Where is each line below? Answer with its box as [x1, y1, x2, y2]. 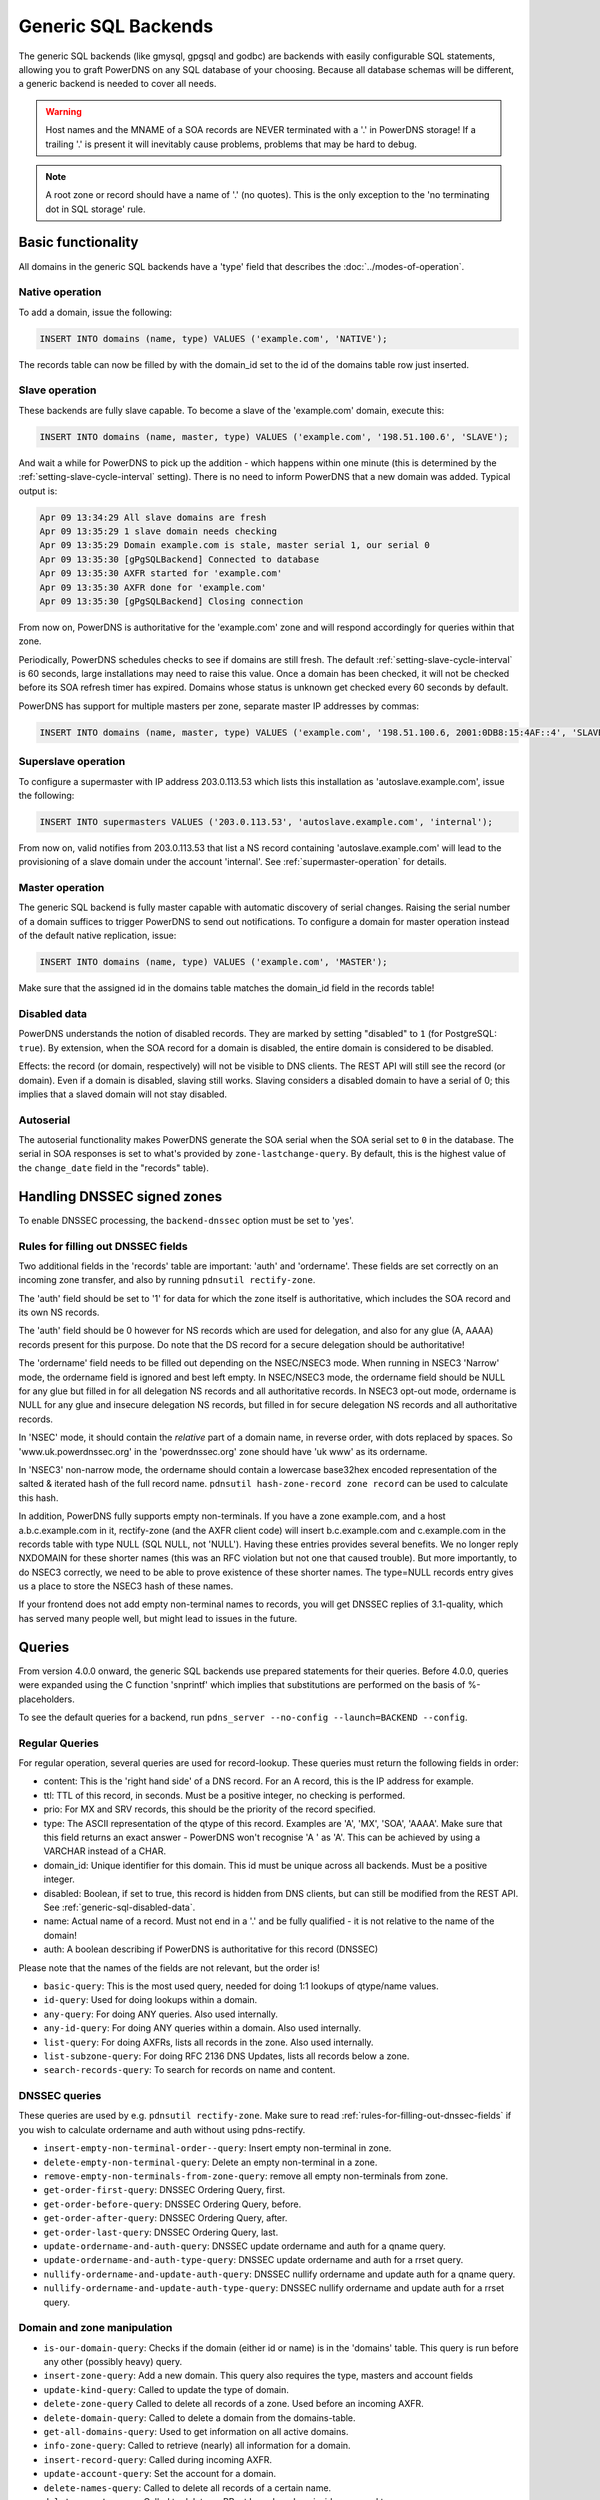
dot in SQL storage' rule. [45, 203, 146, 215]
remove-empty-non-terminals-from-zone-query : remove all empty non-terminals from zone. [43, 2170, 449, 2182]
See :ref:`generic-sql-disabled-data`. [43, 1901, 196, 1913]
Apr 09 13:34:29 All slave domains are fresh [39, 511, 267, 523]
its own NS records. [18, 1306, 100, 1319]
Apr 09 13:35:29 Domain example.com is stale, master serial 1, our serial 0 [39, 540, 430, 551]
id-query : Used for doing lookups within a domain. [43, 1994, 258, 2006]
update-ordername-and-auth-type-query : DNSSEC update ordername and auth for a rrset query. [43, 2254, 464, 2266]
